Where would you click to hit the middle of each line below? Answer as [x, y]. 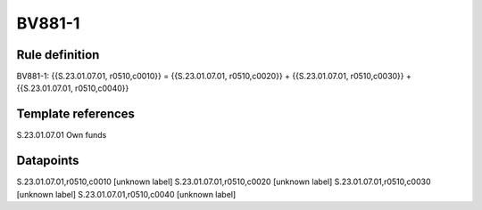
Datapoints [48, 161]
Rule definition [58, 55]
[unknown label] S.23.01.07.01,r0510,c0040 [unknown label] [126, 194]
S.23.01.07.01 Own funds [62, 135]
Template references [76, 114]
